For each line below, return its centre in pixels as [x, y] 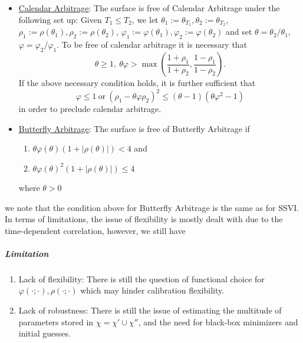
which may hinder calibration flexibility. [152, 290]
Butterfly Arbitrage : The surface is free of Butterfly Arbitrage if [134, 128]
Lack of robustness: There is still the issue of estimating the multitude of [150, 310]
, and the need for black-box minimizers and [218, 321]
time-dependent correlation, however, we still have [95, 230]
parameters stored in [56, 321]
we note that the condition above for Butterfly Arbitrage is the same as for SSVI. [152, 207]
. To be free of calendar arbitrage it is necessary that [152, 44]
